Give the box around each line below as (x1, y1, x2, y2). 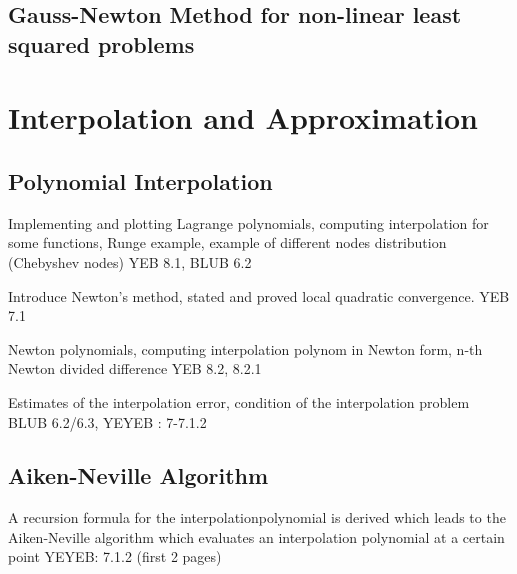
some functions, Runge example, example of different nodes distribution (8, 232, 447, 253)
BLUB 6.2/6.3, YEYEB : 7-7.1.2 (8, 411, 207, 432)
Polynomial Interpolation (8, 165, 273, 196)
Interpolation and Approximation (8, 97, 478, 138)
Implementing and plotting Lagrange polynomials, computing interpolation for (8, 212, 489, 233)
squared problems (8, 28, 195, 59)
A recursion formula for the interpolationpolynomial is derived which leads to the (8, 507, 506, 528)
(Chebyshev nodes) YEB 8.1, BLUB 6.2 (8, 251, 252, 272)
